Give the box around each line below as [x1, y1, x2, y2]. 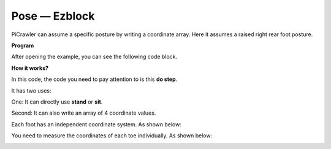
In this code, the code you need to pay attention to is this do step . [11, 75, 178, 83]
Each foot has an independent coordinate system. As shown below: [11, 120, 182, 128]
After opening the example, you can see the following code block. [11, 53, 178, 61]
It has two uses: [11, 86, 51, 94]
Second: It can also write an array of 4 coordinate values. [11, 109, 156, 117]
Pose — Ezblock [11, 9, 95, 23]
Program [11, 42, 34, 49]
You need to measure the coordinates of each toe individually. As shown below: [11, 132, 213, 139]
